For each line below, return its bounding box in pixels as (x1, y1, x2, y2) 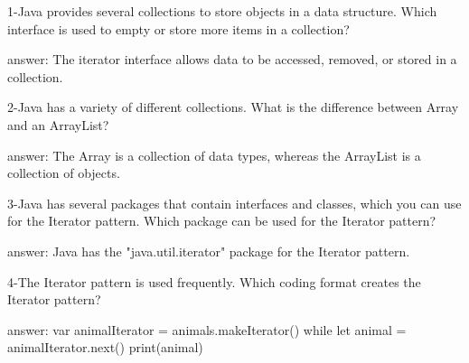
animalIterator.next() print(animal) (7, 338, 203, 357)
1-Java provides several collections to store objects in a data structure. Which (7, 2, 437, 20)
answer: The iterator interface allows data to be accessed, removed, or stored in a (7, 50, 457, 69)
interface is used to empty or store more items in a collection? (7, 19, 350, 38)
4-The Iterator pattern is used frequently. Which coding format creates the (7, 272, 421, 291)
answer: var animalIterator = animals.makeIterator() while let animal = (7, 320, 407, 339)
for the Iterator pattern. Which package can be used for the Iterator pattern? (7, 211, 436, 230)
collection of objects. (7, 163, 120, 182)
